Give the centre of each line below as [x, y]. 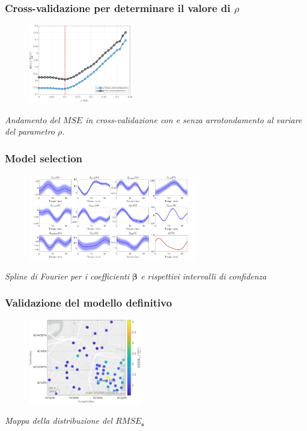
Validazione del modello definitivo [89, 303]
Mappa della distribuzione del [59, 420]
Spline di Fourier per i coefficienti [67, 276]
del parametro [30, 131]
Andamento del [32, 119]
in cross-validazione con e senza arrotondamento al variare [194, 119]
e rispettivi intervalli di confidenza [204, 276]
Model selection [44, 158]
